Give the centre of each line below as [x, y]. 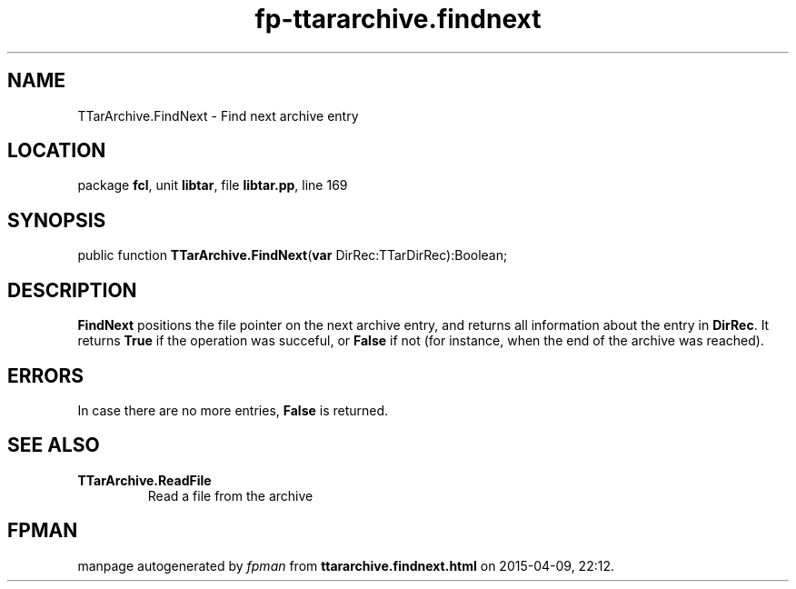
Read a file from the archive [230, 495]
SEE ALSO [54, 445]
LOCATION [57, 151]
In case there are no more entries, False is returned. [233, 410]
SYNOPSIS [57, 220]
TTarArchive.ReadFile [144, 480]
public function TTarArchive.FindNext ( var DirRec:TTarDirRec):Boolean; [293, 255]
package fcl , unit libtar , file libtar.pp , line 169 [213, 185]
